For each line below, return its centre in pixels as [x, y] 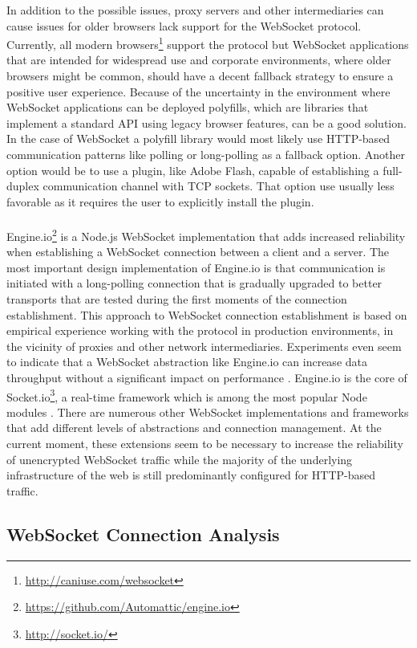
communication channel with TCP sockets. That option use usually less [219, 186]
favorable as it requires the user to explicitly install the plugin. [160, 201]
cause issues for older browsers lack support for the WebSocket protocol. [184, 25]
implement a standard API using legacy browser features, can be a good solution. [206, 122]
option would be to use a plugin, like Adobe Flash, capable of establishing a [193, 170]
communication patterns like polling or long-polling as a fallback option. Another [206, 154]
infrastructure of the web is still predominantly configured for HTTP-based [191, 475]
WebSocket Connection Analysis [143, 534]
